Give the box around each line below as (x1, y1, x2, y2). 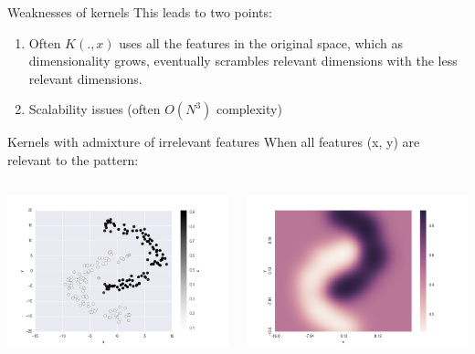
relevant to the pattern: (7, 150, 139, 169)
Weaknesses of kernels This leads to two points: (7, 3, 272, 21)
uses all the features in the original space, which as (119, 33, 404, 52)
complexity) (216, 99, 282, 119)
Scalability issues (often (28, 99, 161, 119)
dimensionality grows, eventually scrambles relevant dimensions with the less (28, 51, 458, 70)
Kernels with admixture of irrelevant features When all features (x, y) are (7, 132, 420, 151)
